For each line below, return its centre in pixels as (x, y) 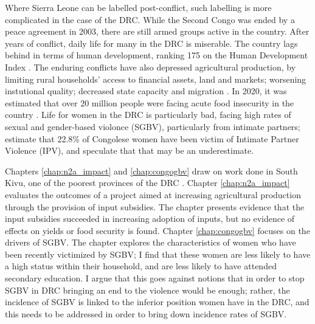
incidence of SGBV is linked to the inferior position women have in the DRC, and (157, 302)
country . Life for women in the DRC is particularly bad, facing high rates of (148, 115)
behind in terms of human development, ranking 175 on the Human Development (157, 55)
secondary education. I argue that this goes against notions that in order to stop (155, 278)
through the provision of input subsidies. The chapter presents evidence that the (155, 206)
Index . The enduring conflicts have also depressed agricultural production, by (151, 67)
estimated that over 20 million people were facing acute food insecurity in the (150, 102)
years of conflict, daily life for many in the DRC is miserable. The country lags (151, 43)
